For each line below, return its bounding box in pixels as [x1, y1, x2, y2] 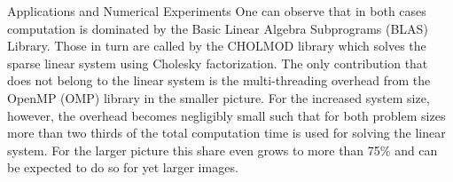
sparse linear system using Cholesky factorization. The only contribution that [7, 53, 428, 72]
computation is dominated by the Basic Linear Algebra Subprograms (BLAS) [7, 19, 428, 37]
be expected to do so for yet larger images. [7, 158, 238, 177]
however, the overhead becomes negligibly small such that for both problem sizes [7, 106, 446, 124]
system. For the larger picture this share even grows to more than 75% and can [7, 140, 438, 159]
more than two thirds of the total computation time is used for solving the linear [7, 123, 446, 142]
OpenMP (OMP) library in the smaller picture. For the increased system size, [7, 88, 430, 107]
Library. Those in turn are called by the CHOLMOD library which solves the [7, 36, 426, 55]
